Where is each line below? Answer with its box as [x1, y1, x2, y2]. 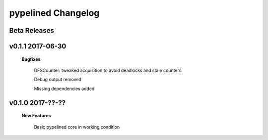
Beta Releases [9, 26, 55, 35]
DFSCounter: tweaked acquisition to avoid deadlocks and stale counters [34, 67, 182, 73]
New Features [21, 113, 51, 119]
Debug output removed [34, 77, 82, 83]
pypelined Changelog [9, 7, 100, 18]
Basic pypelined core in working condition [34, 124, 120, 130]
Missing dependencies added [34, 86, 95, 92]
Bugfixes [21, 56, 41, 62]
